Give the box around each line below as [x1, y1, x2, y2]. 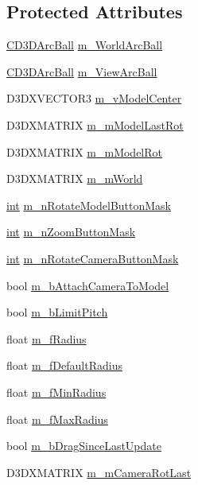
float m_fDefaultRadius [6, 357, 122, 374]
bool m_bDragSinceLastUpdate [6, 437, 161, 454]
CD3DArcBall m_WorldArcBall [6, 37, 163, 53]
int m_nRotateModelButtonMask [6, 196, 172, 213]
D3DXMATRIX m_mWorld [6, 170, 143, 187]
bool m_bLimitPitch [6, 304, 108, 320]
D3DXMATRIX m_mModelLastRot [6, 116, 184, 133]
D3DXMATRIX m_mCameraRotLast [6, 464, 192, 480]
